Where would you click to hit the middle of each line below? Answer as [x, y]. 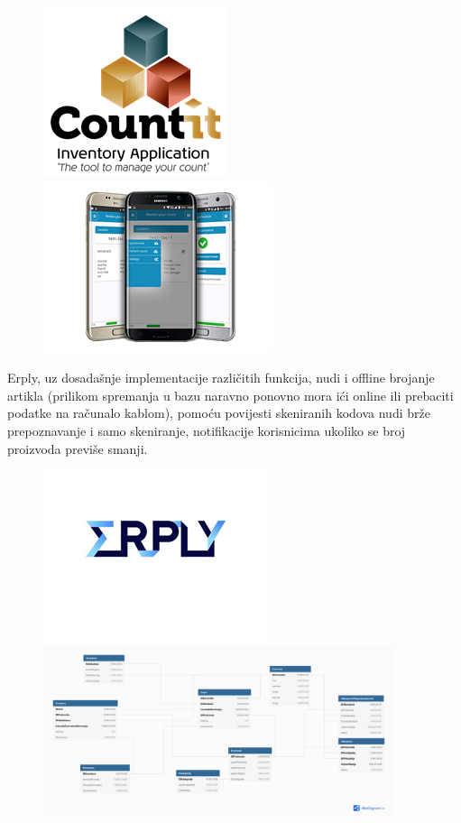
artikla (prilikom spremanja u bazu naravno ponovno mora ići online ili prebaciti [230, 395]
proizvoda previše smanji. [78, 448]
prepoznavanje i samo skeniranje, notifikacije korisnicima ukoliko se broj [207, 430]
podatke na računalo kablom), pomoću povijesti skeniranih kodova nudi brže [219, 413]
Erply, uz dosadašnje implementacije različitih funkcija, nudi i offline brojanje [221, 378]
